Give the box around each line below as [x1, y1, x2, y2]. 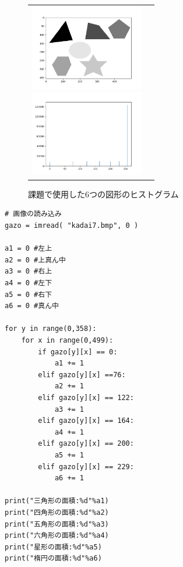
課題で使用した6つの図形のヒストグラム [28, 187, 179, 200]
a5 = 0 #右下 [5, 290, 52, 299]
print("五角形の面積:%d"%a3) [5, 520, 109, 528]
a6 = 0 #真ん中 [5, 302, 59, 310]
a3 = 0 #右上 [5, 267, 52, 276]
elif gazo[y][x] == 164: [38, 416, 134, 425]
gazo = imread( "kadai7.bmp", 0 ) [5, 221, 139, 230]
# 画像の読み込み [5, 210, 62, 218]
